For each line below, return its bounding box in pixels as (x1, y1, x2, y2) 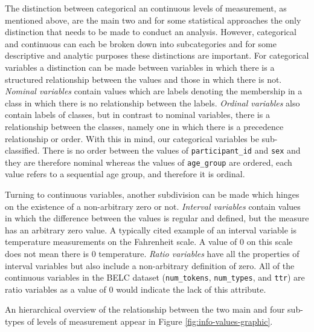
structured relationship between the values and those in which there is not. (5, 73, 282, 85)
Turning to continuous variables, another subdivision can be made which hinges (5, 188, 300, 201)
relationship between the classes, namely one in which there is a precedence (5, 120, 284, 132)
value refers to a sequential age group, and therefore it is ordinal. (5, 168, 245, 180)
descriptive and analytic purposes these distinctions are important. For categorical (5, 49, 309, 62)
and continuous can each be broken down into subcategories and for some (5, 37, 277, 50)
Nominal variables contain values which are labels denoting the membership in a (5, 85, 303, 97)
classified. (5, 144, 40, 157)
